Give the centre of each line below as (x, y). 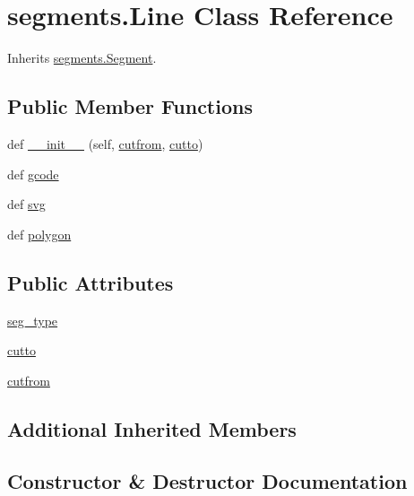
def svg (26, 204)
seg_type (33, 320)
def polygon (39, 234)
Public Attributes (91, 282)
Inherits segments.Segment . (82, 58)
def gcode (33, 174)
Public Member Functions (130, 106)
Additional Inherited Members (152, 428)
